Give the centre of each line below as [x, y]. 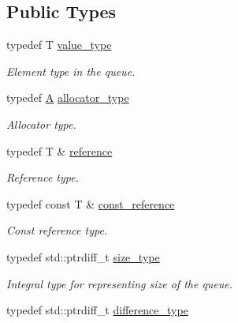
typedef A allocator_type [68, 98]
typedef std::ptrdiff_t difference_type [97, 310]
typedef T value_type [59, 45]
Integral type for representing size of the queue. [120, 283]
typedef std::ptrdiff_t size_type [83, 256]
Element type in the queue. [71, 71]
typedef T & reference [59, 150]
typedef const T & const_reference [91, 203]
